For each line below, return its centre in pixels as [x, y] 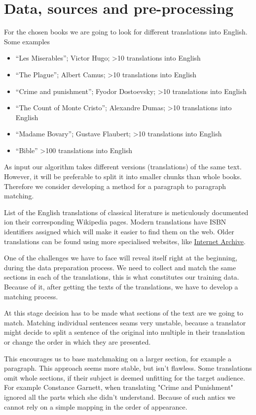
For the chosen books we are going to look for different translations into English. [126, 32]
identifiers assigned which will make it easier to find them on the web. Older [119, 232]
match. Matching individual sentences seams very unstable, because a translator [125, 322]
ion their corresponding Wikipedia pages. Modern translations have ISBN [115, 222]
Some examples [27, 41]
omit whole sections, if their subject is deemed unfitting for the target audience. [125, 377]
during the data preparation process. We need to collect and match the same [120, 267]
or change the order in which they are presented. [77, 341]
